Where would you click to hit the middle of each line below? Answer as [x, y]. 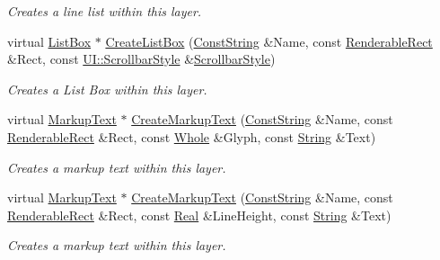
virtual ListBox [49, 41]
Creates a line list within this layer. [105, 11]
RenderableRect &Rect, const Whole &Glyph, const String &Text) [192, 136]
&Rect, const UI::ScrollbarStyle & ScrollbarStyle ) [141, 59]
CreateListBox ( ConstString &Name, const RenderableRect [269, 41]
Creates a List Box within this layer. [107, 89]
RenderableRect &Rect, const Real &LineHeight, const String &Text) [199, 215]
